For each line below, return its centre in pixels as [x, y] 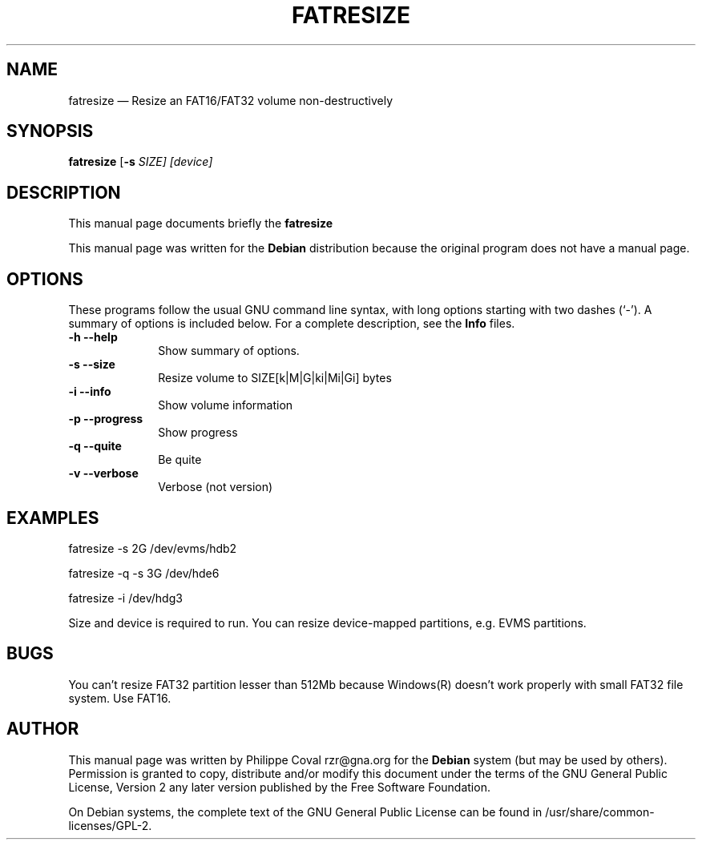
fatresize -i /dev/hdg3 [125, 598]
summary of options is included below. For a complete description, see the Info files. [292, 324]
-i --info [90, 392]
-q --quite [95, 446]
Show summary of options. [229, 351]
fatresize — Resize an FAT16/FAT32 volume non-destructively [231, 100]
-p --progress [106, 419]
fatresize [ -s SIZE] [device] [141, 162]
